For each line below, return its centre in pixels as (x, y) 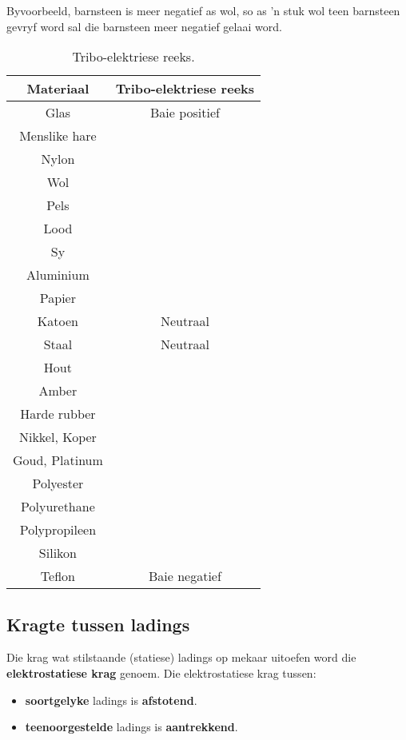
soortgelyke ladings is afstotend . (111, 700)
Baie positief (185, 113)
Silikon (58, 553)
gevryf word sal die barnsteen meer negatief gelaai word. (144, 26)
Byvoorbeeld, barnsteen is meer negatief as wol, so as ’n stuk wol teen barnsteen (203, 10)
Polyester (58, 483)
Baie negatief (185, 576)
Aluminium (58, 275)
